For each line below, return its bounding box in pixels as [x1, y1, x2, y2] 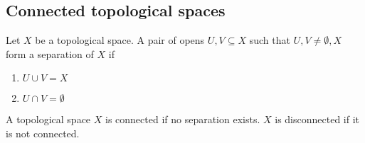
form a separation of [6, 46, 94, 61]
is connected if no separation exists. [105, 112, 260, 127]
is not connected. [6, 125, 80, 140]
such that [249, 33, 290, 47]
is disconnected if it [275, 112, 360, 127]
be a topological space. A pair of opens [35, 33, 205, 47]
